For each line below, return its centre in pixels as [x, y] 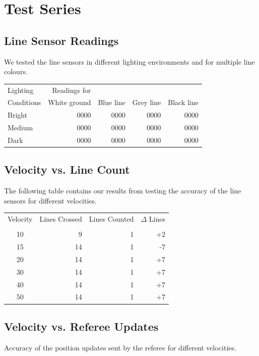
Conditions [24, 102]
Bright [18, 115]
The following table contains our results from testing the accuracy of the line [123, 191]
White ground [70, 102]
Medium [20, 128]
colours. [16, 71]
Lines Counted [111, 219]
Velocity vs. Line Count [67, 169]
